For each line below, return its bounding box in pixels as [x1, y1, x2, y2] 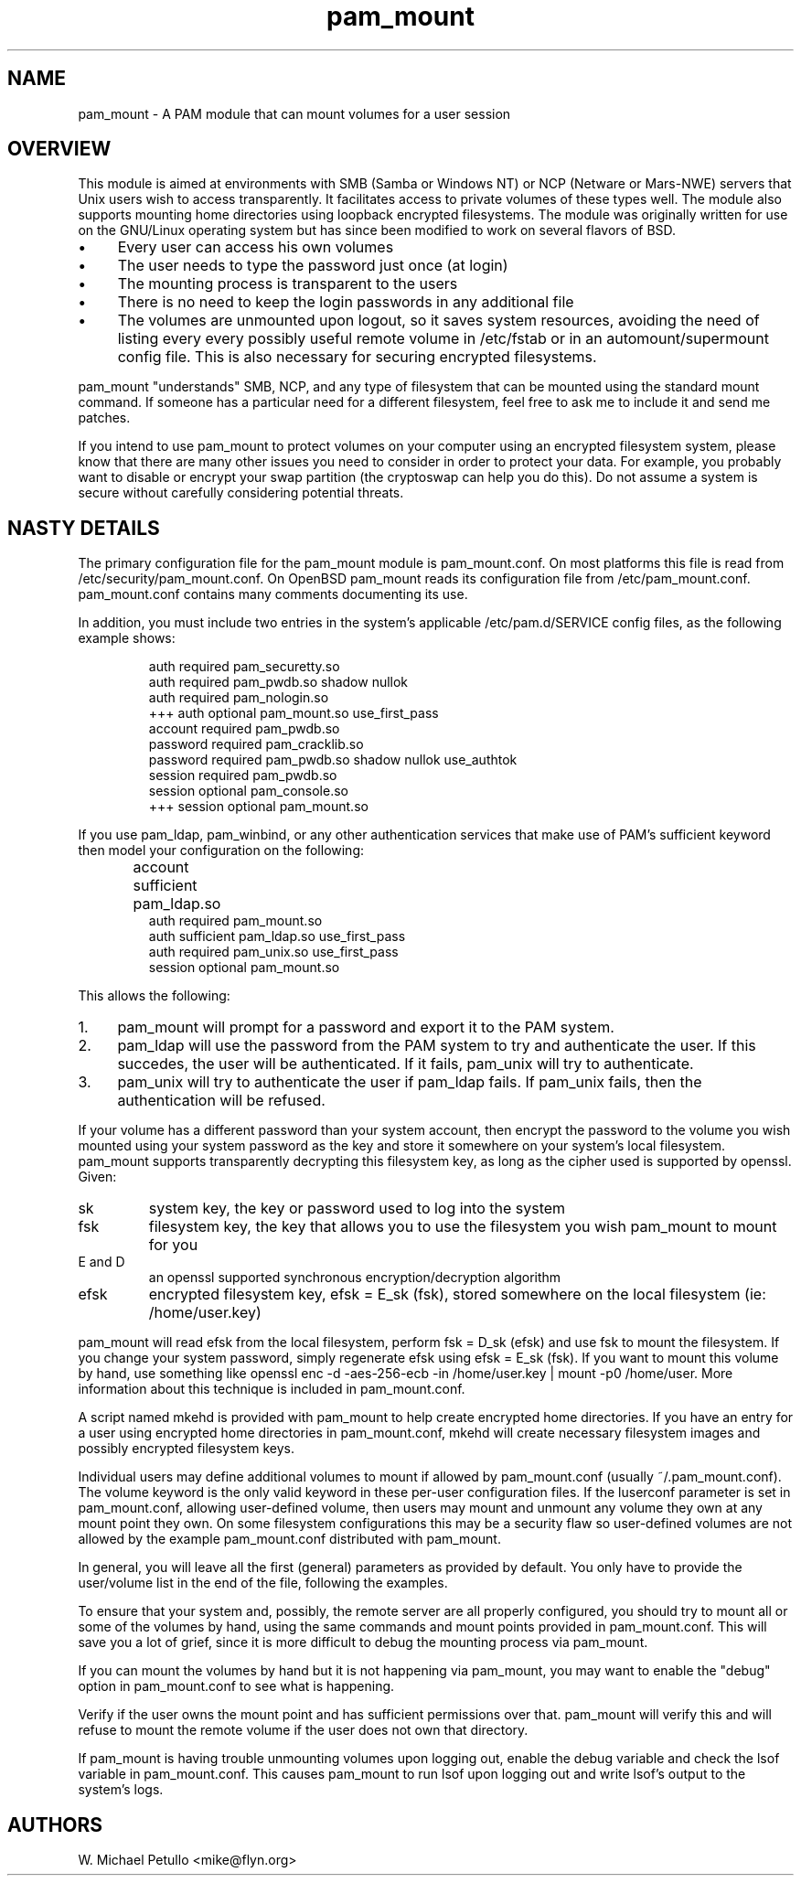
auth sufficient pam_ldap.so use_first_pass [148, 928, 406, 945]
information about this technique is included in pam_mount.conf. [78, 1381, 465, 1397]
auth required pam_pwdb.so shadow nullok [148, 674, 409, 690]
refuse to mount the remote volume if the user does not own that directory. [78, 1722, 529, 1739]
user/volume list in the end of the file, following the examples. [78, 1575, 448, 1591]
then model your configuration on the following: [78, 842, 365, 859]
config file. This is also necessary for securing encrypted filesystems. [117, 348, 597, 367]
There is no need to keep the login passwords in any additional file [117, 293, 574, 312]
